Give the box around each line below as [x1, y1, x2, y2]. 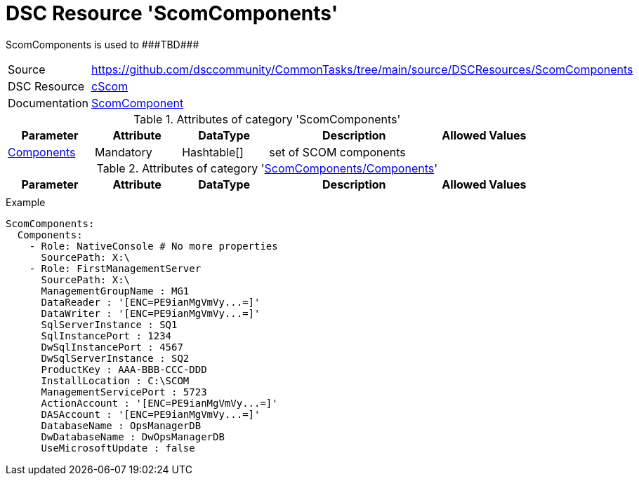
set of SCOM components [269, 144, 406, 159]
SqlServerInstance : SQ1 [41, 318, 178, 330]
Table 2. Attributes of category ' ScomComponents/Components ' [96, 161, 437, 175]
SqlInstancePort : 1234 [41, 330, 172, 341]
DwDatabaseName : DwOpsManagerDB [41, 431, 225, 442]
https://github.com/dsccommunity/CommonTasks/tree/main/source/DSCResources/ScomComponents [91, 62, 633, 76]
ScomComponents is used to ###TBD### [6, 38, 199, 50]
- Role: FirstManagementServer [29, 262, 202, 274]
